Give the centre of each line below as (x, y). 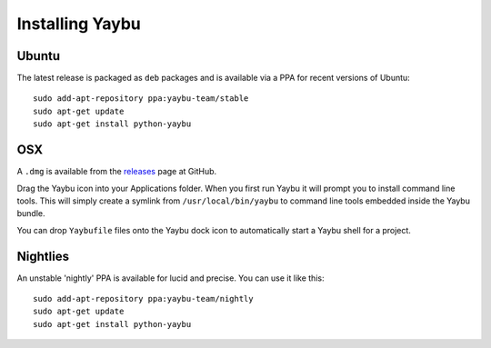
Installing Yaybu (79, 24)
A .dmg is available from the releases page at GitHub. (117, 172)
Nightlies (43, 256)
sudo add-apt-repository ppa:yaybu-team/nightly (143, 298)
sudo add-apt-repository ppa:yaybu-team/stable (141, 99)
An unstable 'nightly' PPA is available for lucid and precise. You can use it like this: (170, 278)
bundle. (31, 214)
